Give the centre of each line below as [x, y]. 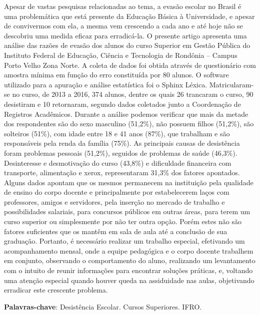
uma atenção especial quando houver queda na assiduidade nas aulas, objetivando [129, 280]
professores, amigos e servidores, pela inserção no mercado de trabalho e [114, 201]
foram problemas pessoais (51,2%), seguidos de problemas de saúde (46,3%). [121, 153]
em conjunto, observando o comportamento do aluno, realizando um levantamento [130, 260]
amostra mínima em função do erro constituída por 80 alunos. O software [116, 75]
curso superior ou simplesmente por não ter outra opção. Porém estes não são [123, 221]
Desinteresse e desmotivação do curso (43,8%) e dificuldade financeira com [118, 162]
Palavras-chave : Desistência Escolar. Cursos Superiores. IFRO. [103, 306]
